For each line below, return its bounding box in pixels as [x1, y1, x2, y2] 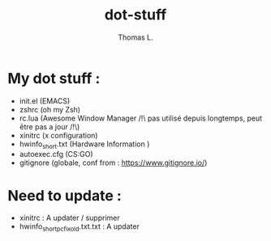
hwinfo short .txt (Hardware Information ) [19, 139, 150, 150]
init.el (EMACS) [19, 95, 71, 106]
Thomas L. [118, 32, 153, 42]
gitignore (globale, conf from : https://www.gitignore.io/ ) [19, 158, 208, 167]
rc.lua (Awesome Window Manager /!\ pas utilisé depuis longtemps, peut [19, 113, 263, 123]
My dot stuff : [7, 69, 101, 87]
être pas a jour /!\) [19, 121, 80, 131]
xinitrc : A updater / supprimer [19, 213, 120, 223]
